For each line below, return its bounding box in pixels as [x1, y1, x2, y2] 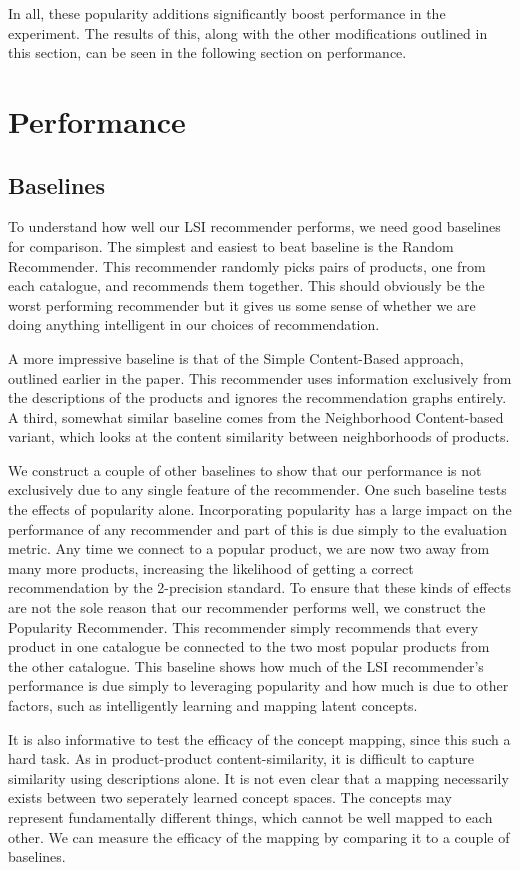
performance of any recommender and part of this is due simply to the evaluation [8, 518, 507, 539]
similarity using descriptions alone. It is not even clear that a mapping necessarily [8, 767, 509, 788]
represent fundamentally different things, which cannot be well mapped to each [8, 806, 493, 827]
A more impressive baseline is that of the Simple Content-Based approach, [8, 347, 464, 368]
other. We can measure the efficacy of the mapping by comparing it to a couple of [8, 826, 510, 847]
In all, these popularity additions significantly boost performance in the [8, 3, 446, 23]
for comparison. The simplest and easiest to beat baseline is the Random [8, 235, 454, 256]
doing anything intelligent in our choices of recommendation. [8, 314, 380, 335]
